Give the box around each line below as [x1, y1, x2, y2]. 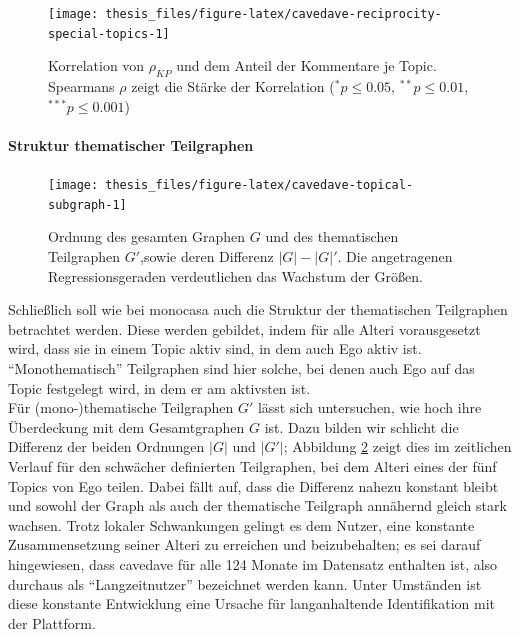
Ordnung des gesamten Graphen [48, 226, 246, 247]
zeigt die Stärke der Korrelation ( [131, 76, 335, 97]
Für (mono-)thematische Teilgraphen [8, 397, 234, 418]
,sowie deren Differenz [140, 246, 274, 266]
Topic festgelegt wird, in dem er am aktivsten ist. [8, 377, 311, 398]
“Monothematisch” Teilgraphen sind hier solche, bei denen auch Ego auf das [8, 357, 475, 378]
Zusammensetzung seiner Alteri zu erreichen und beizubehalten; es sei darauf [8, 534, 481, 555]
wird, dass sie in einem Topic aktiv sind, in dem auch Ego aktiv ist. [8, 338, 422, 359]
